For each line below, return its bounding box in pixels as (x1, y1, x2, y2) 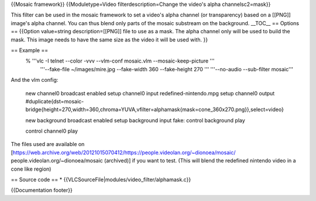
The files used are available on (11, 141, 85, 148)
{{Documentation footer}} (11, 187, 73, 194)
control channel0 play (25, 127, 78, 134)
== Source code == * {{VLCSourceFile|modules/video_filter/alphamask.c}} (11, 176, 191, 183)
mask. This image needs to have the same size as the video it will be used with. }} (11, 36, 208, 43)
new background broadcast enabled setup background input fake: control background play (25, 117, 245, 124)
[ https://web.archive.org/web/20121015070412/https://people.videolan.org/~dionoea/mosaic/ (11, 149, 236, 156)
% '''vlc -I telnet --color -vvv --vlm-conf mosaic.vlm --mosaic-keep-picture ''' (25, 57, 215, 64)
